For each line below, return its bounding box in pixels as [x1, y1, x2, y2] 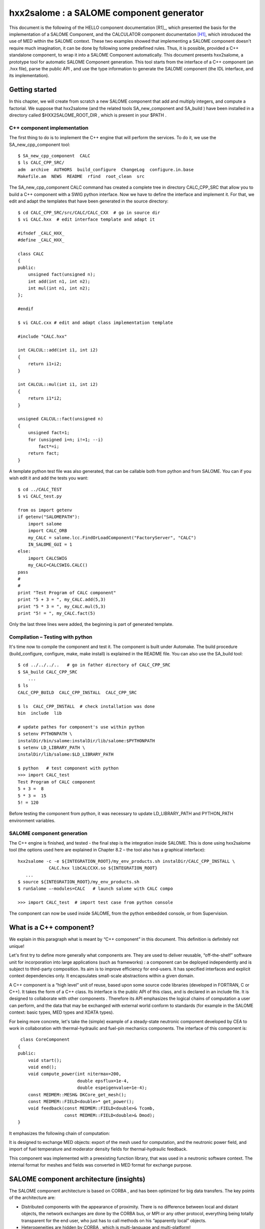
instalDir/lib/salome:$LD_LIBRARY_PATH [18, 752, 114, 757]
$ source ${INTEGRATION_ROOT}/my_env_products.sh [18, 879, 140, 884]
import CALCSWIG [27, 556, 67, 561]
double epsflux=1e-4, [77, 1078, 130, 1083]
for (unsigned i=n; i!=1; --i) [27, 437, 104, 442]
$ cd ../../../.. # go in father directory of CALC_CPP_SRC [18, 662, 171, 668]
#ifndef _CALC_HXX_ [18, 230, 65, 236]
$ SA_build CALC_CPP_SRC [18, 669, 78, 674]
